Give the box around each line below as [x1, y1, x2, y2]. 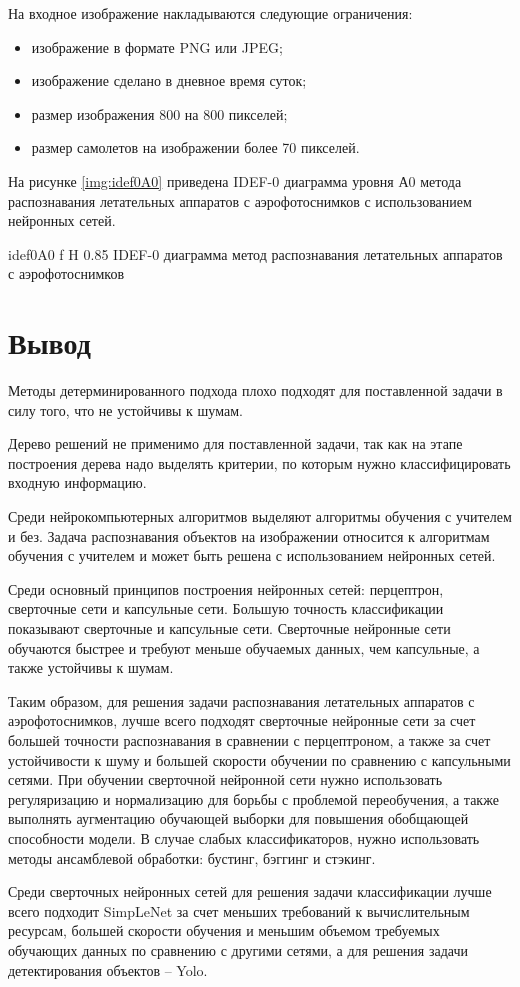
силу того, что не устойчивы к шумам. [8, 399, 243, 420]
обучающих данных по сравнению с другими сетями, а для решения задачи [8, 939, 469, 960]
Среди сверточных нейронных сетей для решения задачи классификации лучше [8, 881, 492, 902]
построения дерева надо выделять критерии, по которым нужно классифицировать [8, 452, 511, 473]
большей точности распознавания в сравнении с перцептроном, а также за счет [8, 729, 491, 750]
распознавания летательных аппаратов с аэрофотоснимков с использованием [8, 190, 472, 211]
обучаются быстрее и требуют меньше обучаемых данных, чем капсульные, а [8, 637, 480, 658]
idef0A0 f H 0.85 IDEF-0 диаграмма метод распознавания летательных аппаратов [8, 243, 503, 264]
